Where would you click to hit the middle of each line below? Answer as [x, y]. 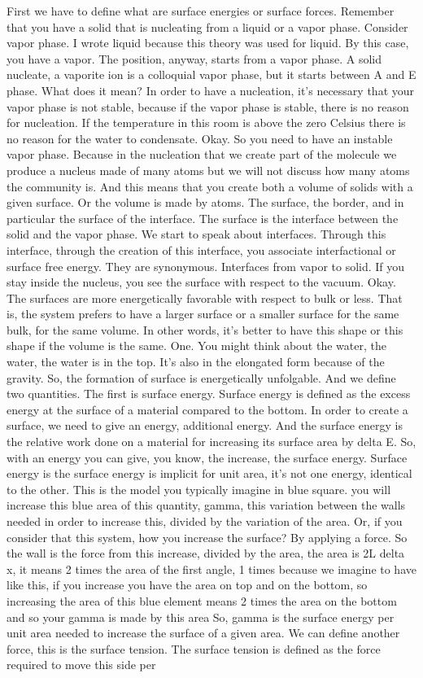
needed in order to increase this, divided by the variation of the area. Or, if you [205, 521]
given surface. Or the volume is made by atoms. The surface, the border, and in [205, 202]
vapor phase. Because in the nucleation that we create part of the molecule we [202, 154]
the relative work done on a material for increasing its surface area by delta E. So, [211, 442]
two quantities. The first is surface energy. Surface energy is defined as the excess [209, 394]
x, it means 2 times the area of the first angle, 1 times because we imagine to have [211, 569]
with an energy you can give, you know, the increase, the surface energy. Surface [207, 457]
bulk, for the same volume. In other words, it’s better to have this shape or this [205, 329]
